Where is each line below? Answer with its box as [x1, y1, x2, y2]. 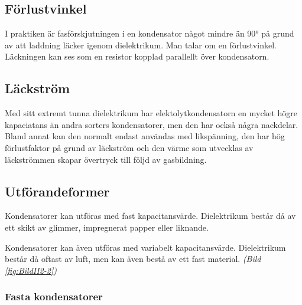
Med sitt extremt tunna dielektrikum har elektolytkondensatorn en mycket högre [5, 107, 298, 119]
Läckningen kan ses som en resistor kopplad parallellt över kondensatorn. [5, 50, 269, 63]
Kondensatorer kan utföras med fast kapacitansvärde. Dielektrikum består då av [5, 209, 296, 222]
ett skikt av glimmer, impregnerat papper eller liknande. [5, 221, 209, 233]
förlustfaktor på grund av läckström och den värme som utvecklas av [5, 141, 254, 153]
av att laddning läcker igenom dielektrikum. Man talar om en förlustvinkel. [5, 38, 277, 51]
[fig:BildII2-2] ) [5, 264, 57, 276]
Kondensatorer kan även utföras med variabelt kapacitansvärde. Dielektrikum [5, 241, 286, 253]
